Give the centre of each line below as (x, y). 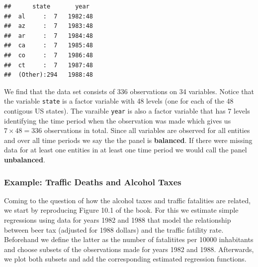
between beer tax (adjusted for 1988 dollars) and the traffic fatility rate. (114, 229)
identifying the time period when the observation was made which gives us (118, 120)
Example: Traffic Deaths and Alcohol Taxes (93, 182)
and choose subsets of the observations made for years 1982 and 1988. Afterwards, (129, 249)
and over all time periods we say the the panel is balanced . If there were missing (128, 140)
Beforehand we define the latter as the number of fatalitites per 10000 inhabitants (129, 239)
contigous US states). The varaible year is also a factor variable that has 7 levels (127, 111)
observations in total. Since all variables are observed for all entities (147, 130)
